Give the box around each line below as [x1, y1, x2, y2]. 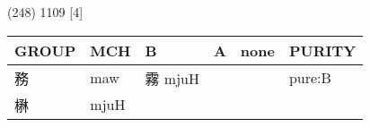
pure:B [288, 67, 331, 89]
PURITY [288, 39, 357, 61]
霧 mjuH [145, 67, 199, 89]
